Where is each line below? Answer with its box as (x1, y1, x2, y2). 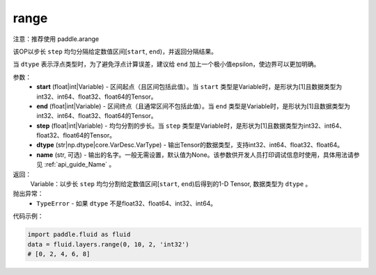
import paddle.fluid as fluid (27, 231, 131, 239)
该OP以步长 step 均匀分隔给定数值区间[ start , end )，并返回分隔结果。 (13, 47, 217, 56)
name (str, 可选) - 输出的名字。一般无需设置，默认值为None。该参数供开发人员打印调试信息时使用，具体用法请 (36, 150, 354, 159)
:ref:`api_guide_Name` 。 (44, 160, 116, 169)
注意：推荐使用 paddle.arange (13, 35, 100, 43)
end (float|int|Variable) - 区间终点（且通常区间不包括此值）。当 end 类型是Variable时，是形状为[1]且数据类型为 (36, 101, 351, 110)
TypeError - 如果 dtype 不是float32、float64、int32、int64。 (36, 199, 217, 208)
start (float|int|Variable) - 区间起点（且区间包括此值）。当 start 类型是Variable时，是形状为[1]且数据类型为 (36, 83, 343, 91)
